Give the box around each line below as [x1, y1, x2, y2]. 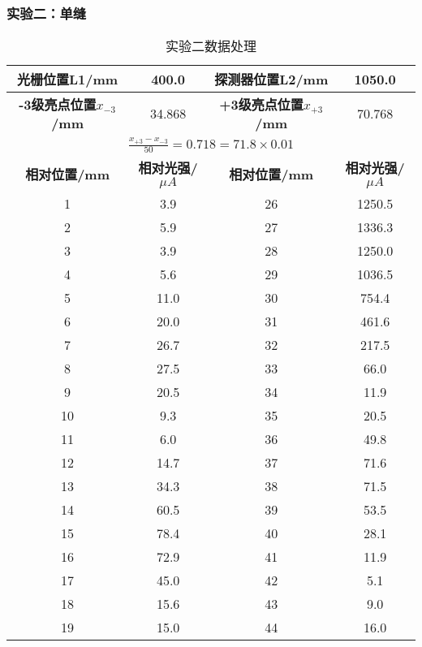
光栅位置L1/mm [16, 70, 118, 89]
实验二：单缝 [6, 2, 87, 23]
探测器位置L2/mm [214, 70, 329, 89]
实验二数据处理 [165, 37, 256, 56]
